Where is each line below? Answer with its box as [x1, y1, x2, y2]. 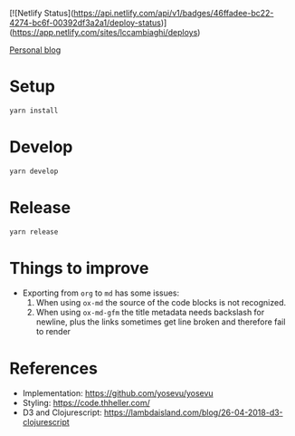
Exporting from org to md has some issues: [22, 287, 180, 298]
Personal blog [9, 44, 62, 55]
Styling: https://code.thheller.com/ [22, 398, 151, 409]
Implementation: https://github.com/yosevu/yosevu [22, 388, 214, 399]
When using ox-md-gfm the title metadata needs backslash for [35, 307, 265, 318]
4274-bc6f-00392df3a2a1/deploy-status [9, 17, 161, 28]
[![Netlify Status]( [9, 8, 74, 18]
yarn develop [9, 167, 59, 176]
